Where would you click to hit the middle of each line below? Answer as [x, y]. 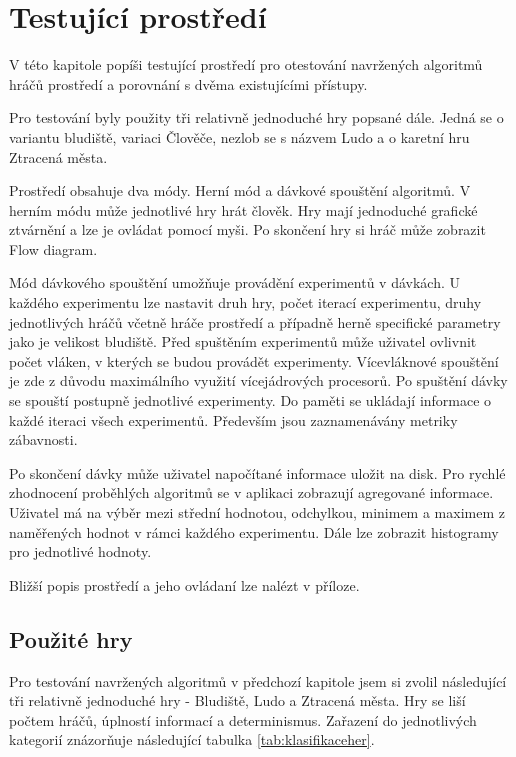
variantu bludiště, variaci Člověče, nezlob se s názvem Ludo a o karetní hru [239, 136]
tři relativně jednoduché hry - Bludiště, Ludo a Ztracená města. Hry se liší [237, 700]
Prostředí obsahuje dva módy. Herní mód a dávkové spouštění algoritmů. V [240, 190]
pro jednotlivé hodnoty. [80, 551]
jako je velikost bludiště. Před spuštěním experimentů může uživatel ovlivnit [243, 341]
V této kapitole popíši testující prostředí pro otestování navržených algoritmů [246, 64]
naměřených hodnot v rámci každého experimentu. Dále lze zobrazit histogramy [254, 531]
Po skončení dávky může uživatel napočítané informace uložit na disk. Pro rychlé [257, 472]
